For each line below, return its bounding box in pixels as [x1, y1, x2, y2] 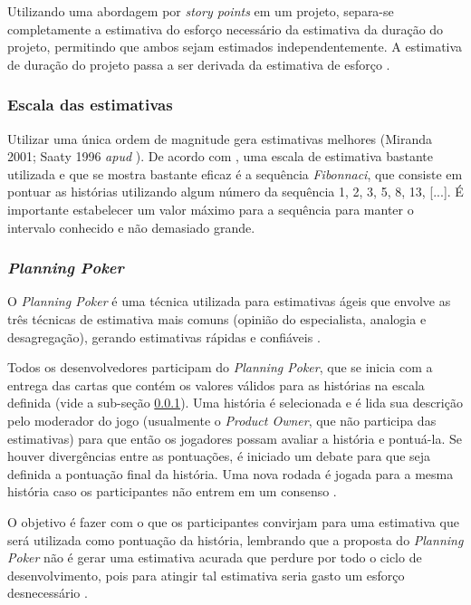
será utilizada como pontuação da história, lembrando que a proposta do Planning [7, 530, 464, 549]
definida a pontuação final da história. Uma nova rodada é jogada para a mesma [7, 464, 454, 483]
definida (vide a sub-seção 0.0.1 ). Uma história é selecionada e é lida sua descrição [7, 393, 463, 412]
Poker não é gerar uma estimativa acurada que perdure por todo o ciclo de [7, 548, 422, 567]
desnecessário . [7, 583, 88, 602]
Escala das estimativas [7, 93, 173, 116]
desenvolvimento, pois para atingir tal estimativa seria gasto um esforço [7, 565, 405, 584]
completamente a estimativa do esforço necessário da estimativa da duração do [7, 19, 444, 38]
